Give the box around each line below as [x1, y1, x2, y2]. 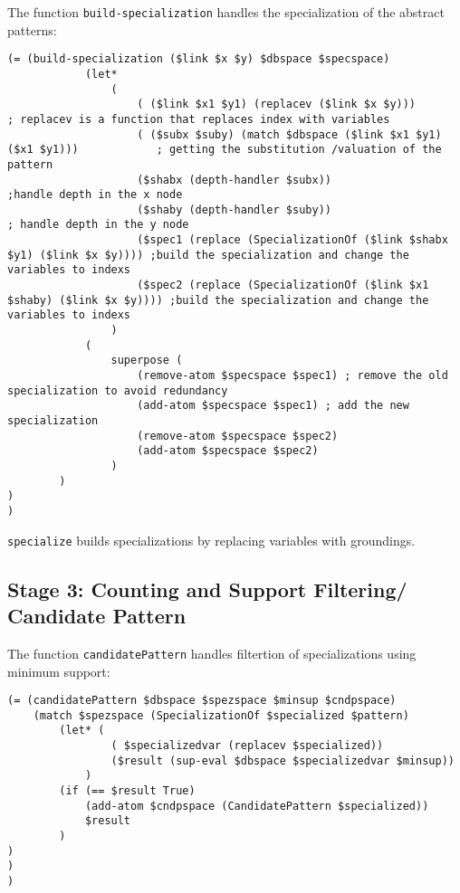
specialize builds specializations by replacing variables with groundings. [7, 530, 416, 549]
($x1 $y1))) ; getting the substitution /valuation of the [7, 143, 442, 157]
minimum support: [7, 661, 110, 680]
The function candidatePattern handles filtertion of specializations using [7, 643, 417, 662]
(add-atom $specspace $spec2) [137, 444, 319, 458]
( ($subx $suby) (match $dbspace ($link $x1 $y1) [137, 128, 442, 141]
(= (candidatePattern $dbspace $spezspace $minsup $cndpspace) [7, 694, 397, 708]
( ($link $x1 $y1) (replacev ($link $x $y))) [137, 98, 417, 111]
